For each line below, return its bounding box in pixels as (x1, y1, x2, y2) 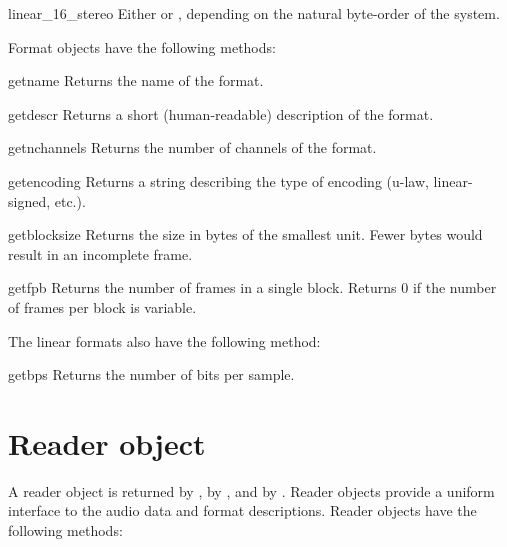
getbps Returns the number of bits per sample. (8, 364, 295, 385)
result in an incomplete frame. (8, 243, 193, 264)
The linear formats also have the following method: (8, 330, 321, 351)
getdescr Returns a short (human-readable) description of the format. (8, 103, 434, 124)
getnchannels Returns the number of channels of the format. (8, 137, 377, 158)
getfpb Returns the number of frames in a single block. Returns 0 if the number (8, 277, 497, 298)
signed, (8, 190, 51, 211)
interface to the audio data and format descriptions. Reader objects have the (8, 500, 477, 521)
